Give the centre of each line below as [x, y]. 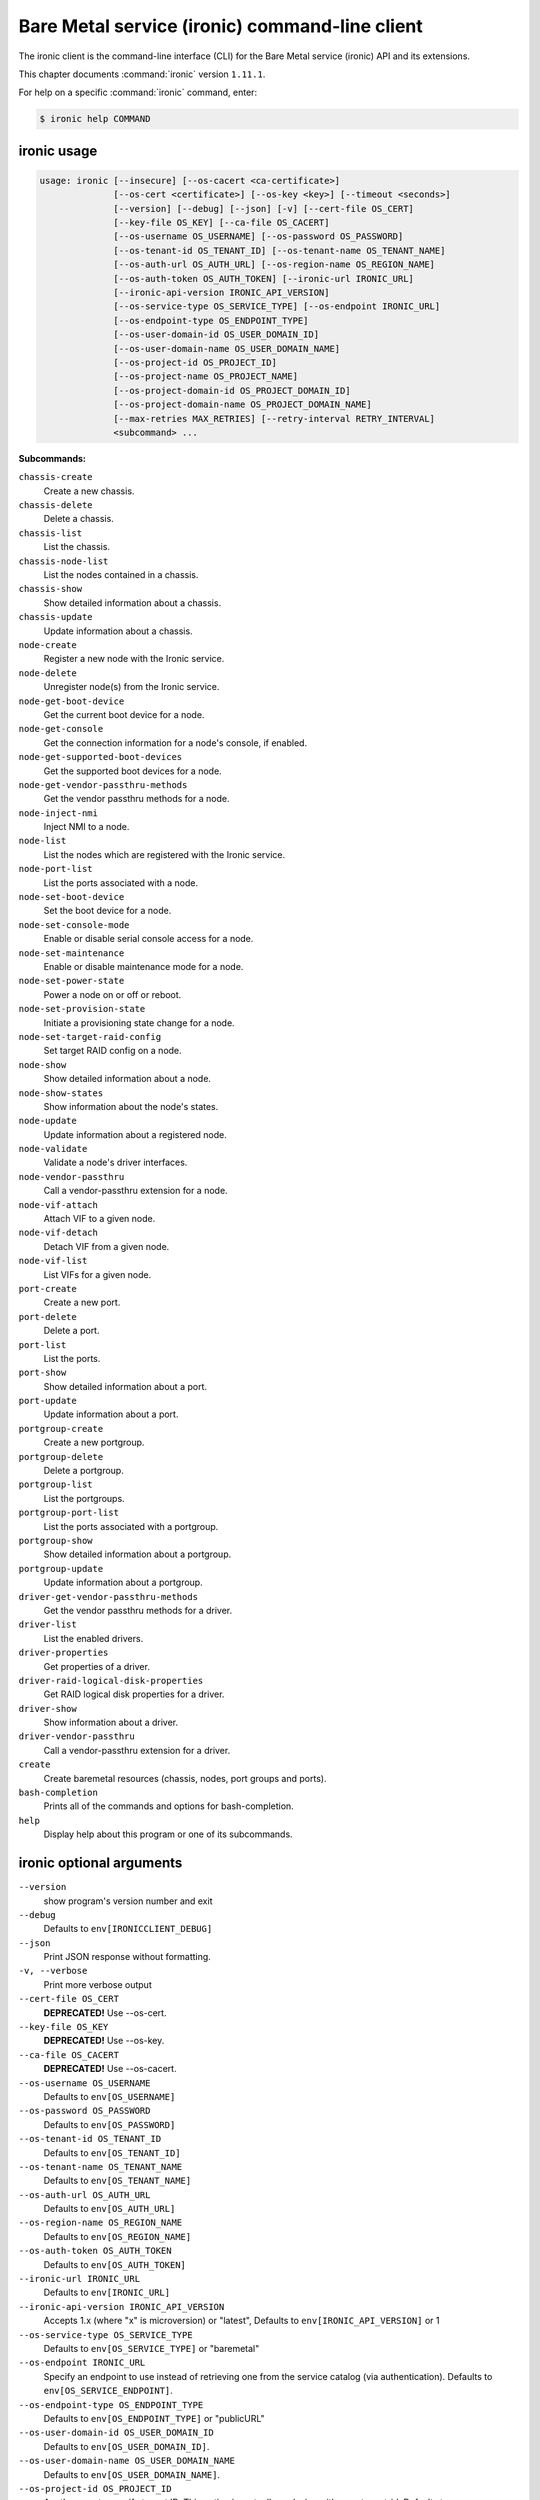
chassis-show [50, 589]
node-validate [53, 1149]
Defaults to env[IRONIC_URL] [106, 2292]
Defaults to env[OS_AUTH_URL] [109, 2209]
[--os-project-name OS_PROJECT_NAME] [206, 376]
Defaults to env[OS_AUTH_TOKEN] [115, 2264]
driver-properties [63, 1653]
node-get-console [61, 729]
